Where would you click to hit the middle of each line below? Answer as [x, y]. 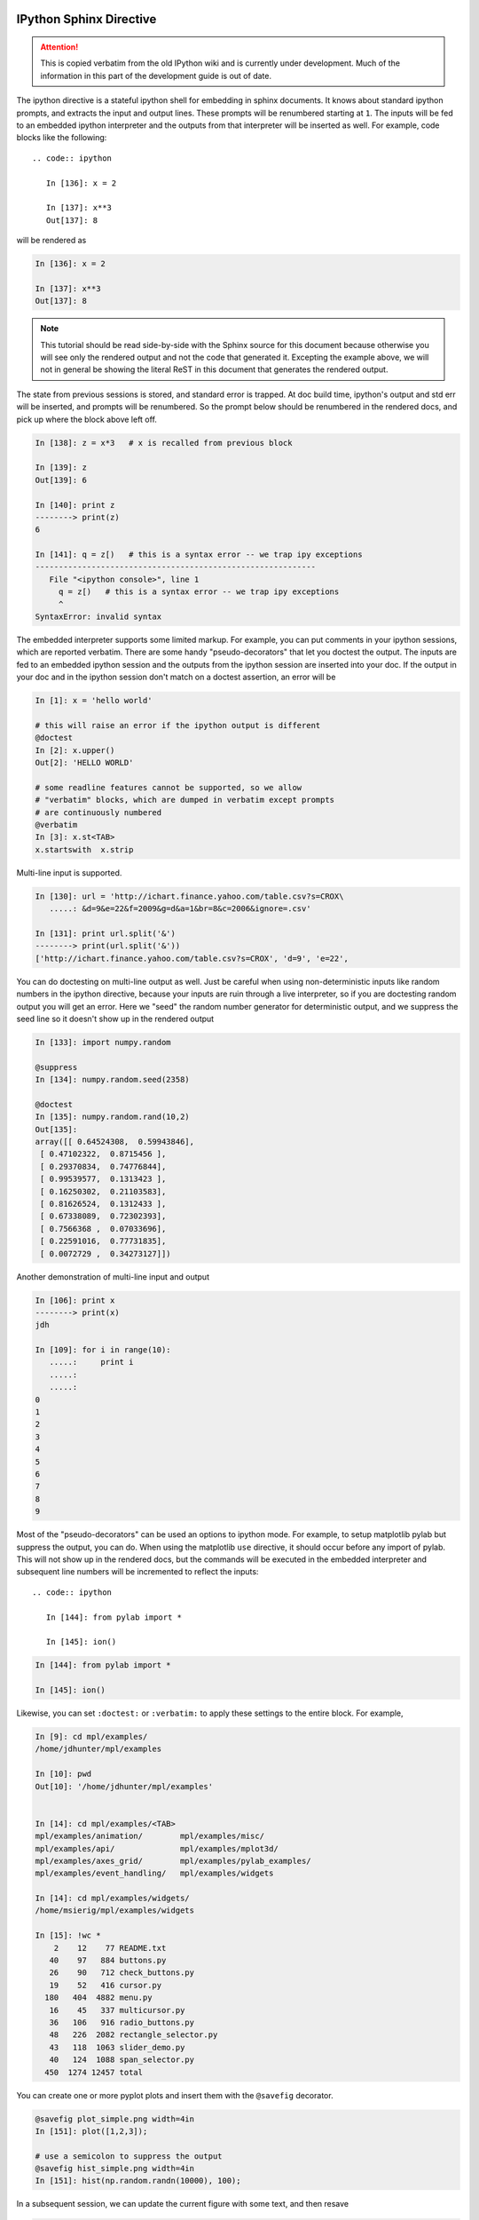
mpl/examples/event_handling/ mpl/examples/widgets [154, 1873]
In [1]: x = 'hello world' [94, 701]
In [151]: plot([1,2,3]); [91, 2131]
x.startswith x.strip [84, 849]
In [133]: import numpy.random [103, 1042]
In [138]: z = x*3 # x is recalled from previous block [164, 443]
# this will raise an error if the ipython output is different [178, 725]
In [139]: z [61, 468]
